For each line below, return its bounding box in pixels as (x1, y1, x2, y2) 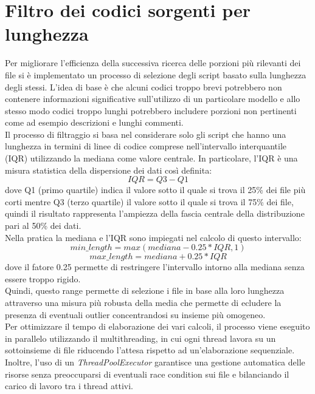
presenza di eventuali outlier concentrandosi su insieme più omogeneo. (5, 308, 266, 321)
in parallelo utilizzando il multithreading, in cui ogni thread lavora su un (5, 331, 276, 344)
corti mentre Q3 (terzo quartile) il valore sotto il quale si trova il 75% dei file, (5, 195, 294, 208)
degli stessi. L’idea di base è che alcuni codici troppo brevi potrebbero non (5, 80, 282, 93)
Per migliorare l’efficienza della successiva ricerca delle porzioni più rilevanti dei (5, 56, 301, 69)
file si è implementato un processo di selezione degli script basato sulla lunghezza (5, 68, 306, 81)
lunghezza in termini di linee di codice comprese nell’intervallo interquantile (5, 140, 287, 152)
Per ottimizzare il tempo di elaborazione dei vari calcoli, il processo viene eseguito (5, 320, 310, 333)
